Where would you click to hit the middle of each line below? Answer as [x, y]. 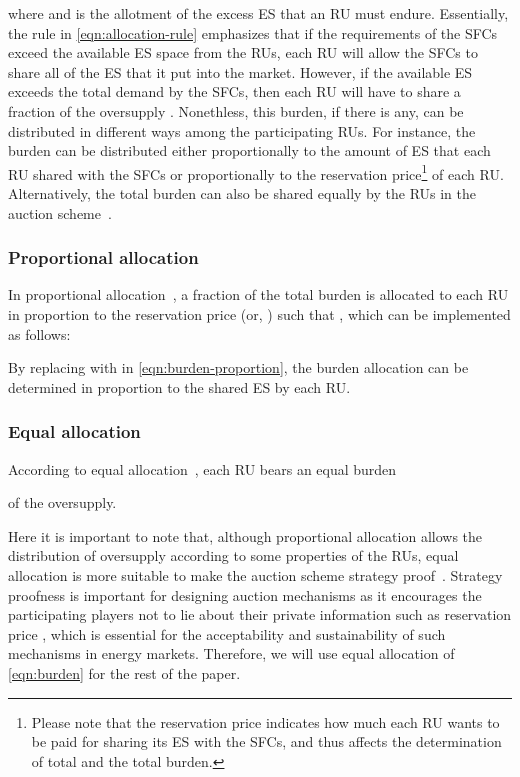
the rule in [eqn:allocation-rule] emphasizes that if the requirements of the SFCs [253, 32]
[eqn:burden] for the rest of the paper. [124, 672]
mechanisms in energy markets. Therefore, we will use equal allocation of [231, 653]
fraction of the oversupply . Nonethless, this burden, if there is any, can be [236, 110]
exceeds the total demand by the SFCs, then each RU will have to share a [234, 91]
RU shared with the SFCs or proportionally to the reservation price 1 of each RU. [256, 172]
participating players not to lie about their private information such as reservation [260, 614]
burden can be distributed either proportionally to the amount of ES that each [249, 150]
